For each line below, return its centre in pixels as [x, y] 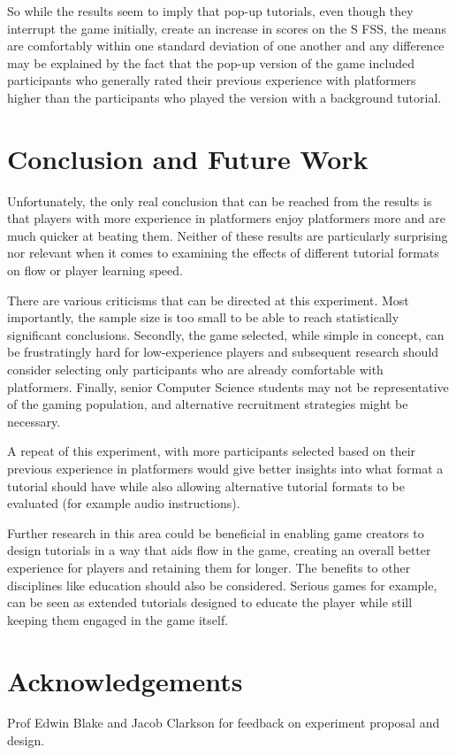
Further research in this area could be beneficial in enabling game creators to [216, 532]
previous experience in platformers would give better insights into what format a [225, 468]
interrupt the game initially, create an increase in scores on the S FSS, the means [227, 28]
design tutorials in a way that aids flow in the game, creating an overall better [219, 550]
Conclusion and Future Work [188, 158]
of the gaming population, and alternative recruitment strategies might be [208, 404]
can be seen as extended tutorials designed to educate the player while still [210, 602]
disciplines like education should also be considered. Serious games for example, [222, 585]
